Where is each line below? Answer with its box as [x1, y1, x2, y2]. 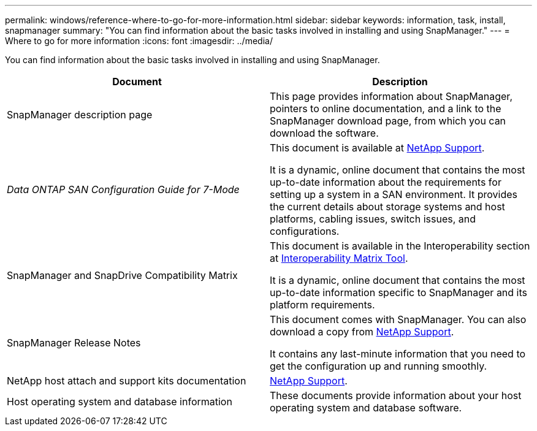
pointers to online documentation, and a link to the [270, 102, 501, 115]
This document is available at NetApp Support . [270, 142, 485, 154]
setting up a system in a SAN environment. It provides [270, 188, 517, 200]
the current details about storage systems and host [270, 200, 505, 213]
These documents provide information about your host [270, 389, 522, 402]
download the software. [270, 127, 379, 139]
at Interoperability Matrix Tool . [270, 252, 408, 264]
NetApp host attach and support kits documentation [7, 375, 246, 387]
